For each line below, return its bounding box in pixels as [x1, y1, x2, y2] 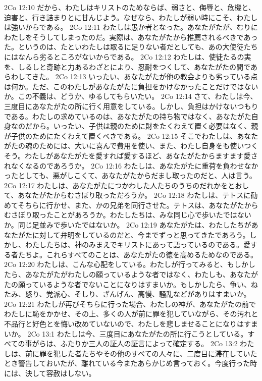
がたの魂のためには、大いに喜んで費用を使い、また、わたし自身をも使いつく [4, 140, 258, 151]
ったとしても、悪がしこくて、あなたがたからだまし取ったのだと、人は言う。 [4, 170, 256, 181]
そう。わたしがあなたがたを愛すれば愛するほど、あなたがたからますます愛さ [4, 150, 258, 160]
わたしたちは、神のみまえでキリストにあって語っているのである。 [25, 239, 244, 250]
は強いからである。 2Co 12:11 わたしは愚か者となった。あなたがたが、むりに [4, 22, 258, 32]
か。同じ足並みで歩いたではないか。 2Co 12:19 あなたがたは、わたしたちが [4, 220, 251, 230]
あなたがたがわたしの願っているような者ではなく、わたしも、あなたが [25, 269, 258, 280]
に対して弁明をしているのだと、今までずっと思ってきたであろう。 [32, 229, 250, 240]
